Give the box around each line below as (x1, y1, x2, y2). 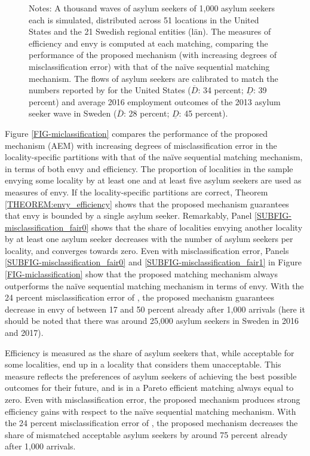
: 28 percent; (124, 107, 170, 120)
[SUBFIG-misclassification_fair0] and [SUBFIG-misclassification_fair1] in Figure (5, 256, 302, 268)
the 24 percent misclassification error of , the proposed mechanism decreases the (5, 417, 298, 429)
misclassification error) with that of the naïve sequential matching (29, 60, 270, 72)
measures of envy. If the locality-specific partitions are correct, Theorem (5, 185, 268, 198)
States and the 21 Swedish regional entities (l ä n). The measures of (29, 25, 271, 38)
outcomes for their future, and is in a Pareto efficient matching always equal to (5, 381, 294, 394)
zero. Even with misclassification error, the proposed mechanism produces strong (5, 393, 300, 405)
